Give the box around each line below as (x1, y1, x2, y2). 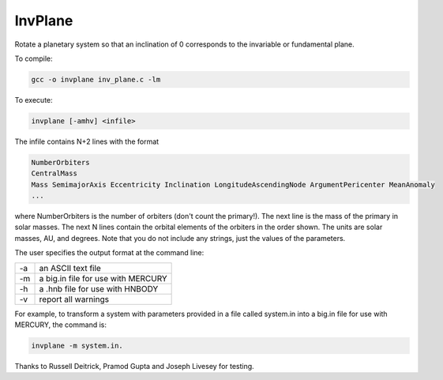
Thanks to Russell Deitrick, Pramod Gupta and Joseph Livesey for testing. (14, 361, 254, 371)
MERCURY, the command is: (14, 320, 107, 329)
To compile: (14, 54, 53, 63)
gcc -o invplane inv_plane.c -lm (31, 75, 161, 84)
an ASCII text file (39, 262, 102, 273)
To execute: (14, 95, 53, 104)
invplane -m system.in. (31, 340, 124, 350)
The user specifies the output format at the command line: (14, 248, 205, 258)
